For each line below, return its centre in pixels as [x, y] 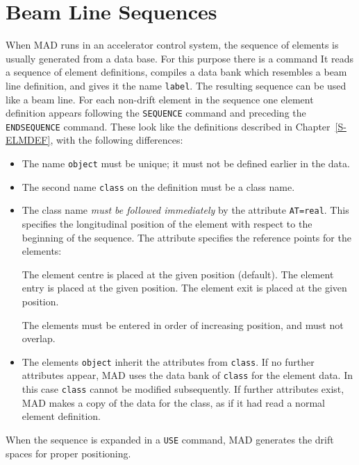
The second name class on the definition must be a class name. [158, 186]
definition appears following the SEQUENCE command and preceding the [156, 113]
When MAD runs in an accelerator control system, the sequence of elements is [172, 45]
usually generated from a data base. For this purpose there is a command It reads [179, 58]
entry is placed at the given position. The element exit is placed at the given [184, 288]
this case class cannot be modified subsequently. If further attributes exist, [183, 389]
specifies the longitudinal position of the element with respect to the [167, 224]
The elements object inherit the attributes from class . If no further [168, 361]
